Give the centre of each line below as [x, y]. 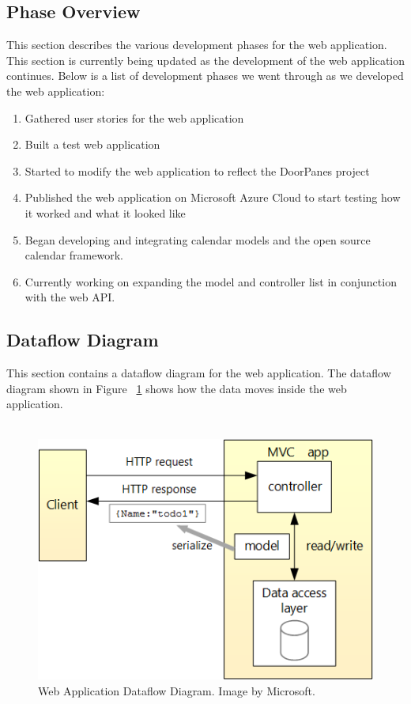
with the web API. [70, 297]
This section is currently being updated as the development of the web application [205, 60]
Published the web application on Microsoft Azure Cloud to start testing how [213, 197]
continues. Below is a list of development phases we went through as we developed [205, 76]
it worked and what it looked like [105, 212]
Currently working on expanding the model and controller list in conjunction [211, 281]
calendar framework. [74, 255]
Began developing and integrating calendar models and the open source [198, 239]
